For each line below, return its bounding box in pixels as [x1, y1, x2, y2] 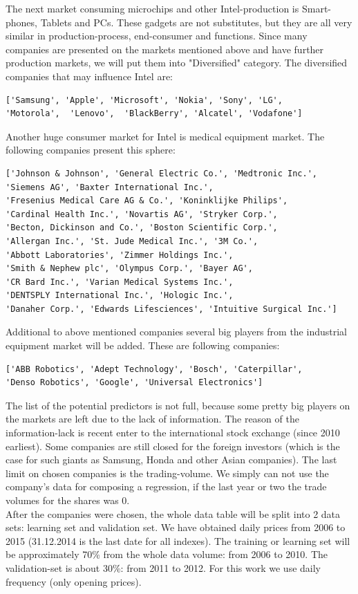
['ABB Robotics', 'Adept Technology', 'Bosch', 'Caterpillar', [6, 364, 303, 374]
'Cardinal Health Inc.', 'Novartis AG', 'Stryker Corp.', [6, 209, 278, 219]
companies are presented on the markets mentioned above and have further [6, 41, 324, 56]
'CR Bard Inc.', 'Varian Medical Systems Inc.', [6, 277, 234, 287]
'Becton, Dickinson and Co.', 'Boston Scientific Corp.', [6, 223, 278, 233]
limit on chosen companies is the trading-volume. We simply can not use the [6, 465, 329, 480]
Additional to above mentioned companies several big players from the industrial [6, 324, 347, 339]
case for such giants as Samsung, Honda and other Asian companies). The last [6, 452, 337, 467]
